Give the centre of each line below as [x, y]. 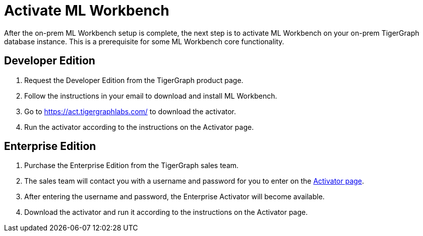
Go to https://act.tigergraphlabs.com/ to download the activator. [130, 111]
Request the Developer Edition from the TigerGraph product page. [134, 80]
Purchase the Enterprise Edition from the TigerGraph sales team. [132, 166]
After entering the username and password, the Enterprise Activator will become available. [174, 197]
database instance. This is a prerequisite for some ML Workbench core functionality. [144, 41]
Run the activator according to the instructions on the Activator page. [139, 127]
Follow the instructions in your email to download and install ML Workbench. [151, 96]
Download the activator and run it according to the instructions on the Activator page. [166, 212]
